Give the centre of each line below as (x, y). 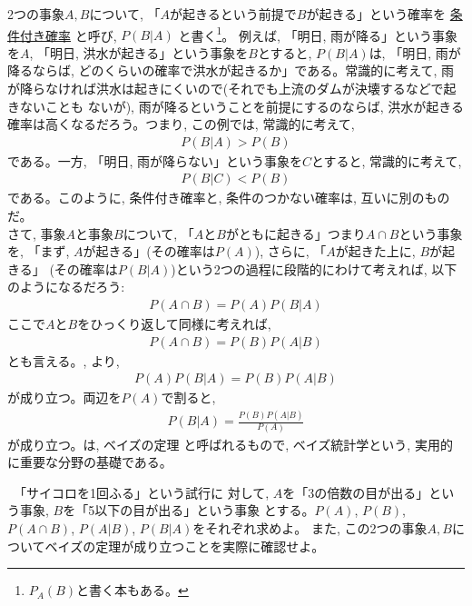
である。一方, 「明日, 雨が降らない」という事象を (155, 160)
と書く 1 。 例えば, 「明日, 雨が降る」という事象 (318, 34)
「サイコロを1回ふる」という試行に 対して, (144, 492)
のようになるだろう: (66, 287)
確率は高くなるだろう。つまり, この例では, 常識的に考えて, (181, 124)
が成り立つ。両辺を (64, 397)
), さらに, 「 (290, 251)
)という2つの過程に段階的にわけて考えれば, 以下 (314, 268)
